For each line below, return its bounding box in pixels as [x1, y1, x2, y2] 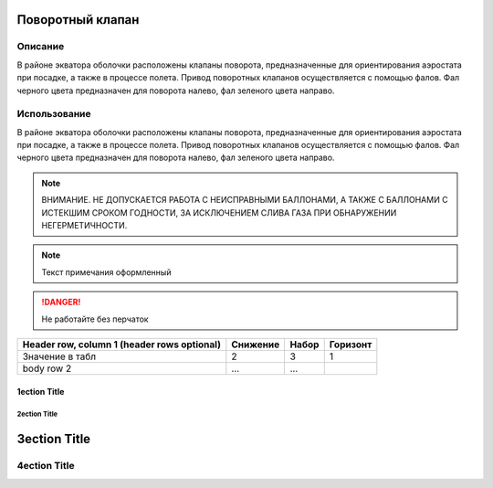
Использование [16, 108, 91, 121]
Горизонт [329, 338, 372, 351]
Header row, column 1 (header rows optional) [22, 338, 221, 351]
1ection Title [16, 386, 65, 397]
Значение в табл [22, 350, 96, 363]
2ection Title [16, 409, 58, 419]
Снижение [231, 338, 280, 351]
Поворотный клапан [16, 12, 140, 27]
